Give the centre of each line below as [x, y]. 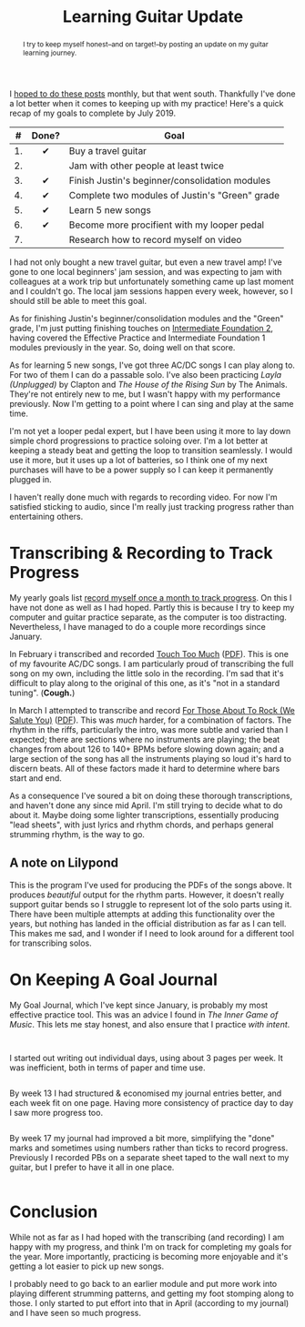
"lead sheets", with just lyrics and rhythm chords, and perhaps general [142, 825]
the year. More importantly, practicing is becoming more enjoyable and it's [149, 1256]
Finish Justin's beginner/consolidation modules [170, 180]
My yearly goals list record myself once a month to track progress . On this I [151, 597]
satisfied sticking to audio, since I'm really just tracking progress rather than [152, 506]
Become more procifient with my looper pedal [167, 225]
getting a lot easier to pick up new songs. [87, 1266]
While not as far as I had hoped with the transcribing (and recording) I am [147, 1237]
